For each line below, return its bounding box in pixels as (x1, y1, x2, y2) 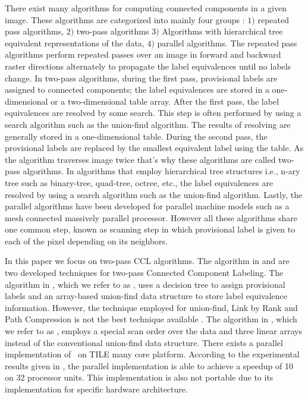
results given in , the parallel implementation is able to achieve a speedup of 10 (5, 359, 293, 372)
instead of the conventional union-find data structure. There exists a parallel (5, 336, 283, 348)
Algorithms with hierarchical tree (162, 25, 283, 37)
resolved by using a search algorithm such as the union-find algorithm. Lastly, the (5, 188, 303, 200)
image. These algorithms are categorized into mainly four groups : (5, 13, 245, 26)
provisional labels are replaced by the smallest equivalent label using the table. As (5, 142, 304, 154)
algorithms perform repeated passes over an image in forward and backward (5, 48, 281, 61)
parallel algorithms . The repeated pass (157, 36, 297, 49)
